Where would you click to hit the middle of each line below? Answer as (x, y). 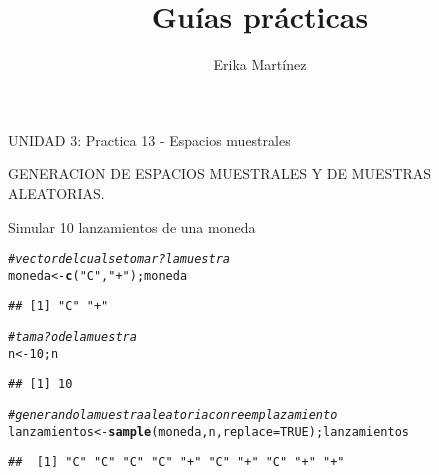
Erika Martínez (260, 64)
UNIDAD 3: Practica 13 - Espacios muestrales (149, 139)
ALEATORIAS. (56, 192)
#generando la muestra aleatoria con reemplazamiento (173, 415)
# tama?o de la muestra (72, 337)
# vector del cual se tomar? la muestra (119, 259)
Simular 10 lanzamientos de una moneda (132, 226)
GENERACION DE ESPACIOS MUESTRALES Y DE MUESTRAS (220, 173)
